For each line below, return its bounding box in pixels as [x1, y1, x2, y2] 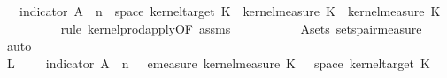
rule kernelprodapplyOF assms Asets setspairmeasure [60, 19, 422, 37]
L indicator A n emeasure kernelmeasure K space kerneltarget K [6, 53, 430, 72]
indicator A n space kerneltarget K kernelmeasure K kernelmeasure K [19, 2, 441, 19]
